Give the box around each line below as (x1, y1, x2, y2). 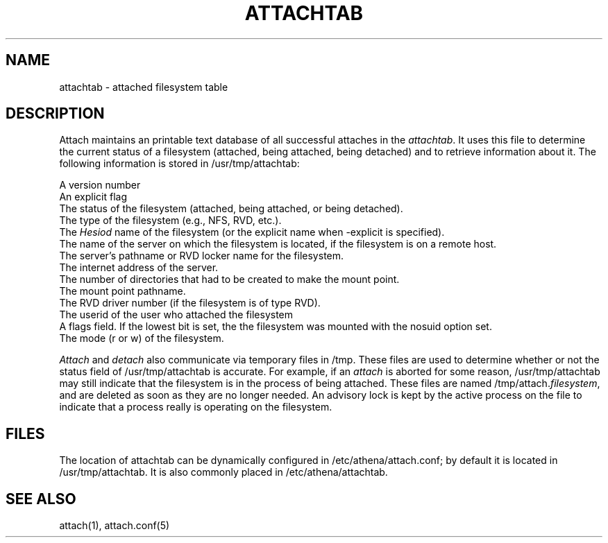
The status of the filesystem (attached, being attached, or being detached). (59, 202, 403, 215)
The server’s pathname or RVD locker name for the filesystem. (59, 250, 344, 262)
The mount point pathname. (59, 285, 186, 298)
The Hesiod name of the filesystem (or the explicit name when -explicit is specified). (59, 226, 445, 239)
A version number (59, 179, 141, 191)
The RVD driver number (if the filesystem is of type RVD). (59, 297, 321, 309)
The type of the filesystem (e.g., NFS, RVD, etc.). (59, 214, 282, 227)
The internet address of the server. (59, 261, 219, 274)
